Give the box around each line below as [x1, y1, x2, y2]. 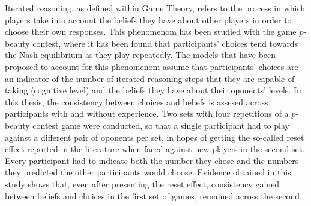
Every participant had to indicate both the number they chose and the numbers [5, 154, 299, 166]
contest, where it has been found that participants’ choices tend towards [32, 37, 298, 49]
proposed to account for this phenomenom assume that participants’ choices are [5, 60, 298, 72]
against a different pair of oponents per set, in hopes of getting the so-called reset [5, 131, 304, 143]
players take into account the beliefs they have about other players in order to [5, 13, 292, 26]
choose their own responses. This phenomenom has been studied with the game [5, 25, 297, 38]
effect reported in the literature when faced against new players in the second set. [5, 143, 305, 155]
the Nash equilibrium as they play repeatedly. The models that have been [5, 49, 276, 61]
